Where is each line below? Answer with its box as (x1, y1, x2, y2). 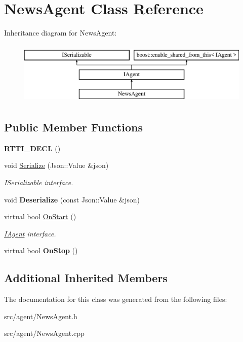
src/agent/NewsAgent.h (4, 311, 77, 321)
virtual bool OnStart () (4, 211, 76, 222)
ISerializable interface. (4, 177, 73, 188)
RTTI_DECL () (4, 143, 61, 153)
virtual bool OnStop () (4, 245, 78, 256)
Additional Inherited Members (4, 270, 168, 286)
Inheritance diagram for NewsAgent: (4, 27, 117, 38)
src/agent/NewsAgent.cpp (4, 328, 85, 338)
